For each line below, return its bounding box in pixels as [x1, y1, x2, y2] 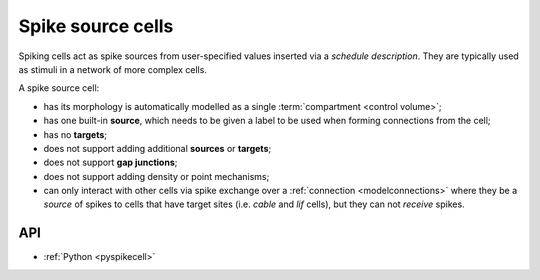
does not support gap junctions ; [43, 156, 178, 169]
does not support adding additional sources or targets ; [43, 142, 272, 154]
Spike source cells [18, 15, 174, 37]
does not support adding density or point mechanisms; [43, 170, 270, 182]
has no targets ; [43, 128, 108, 140]
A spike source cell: [18, 82, 100, 94]
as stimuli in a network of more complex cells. [18, 63, 207, 75]
